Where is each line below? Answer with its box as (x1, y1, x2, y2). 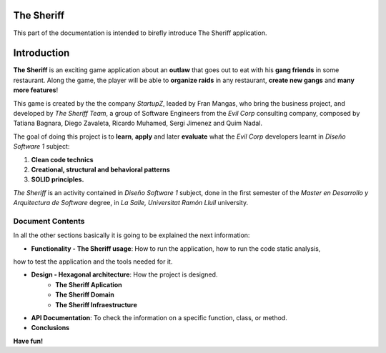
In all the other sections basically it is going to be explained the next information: (13, 231, 250, 239)
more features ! (13, 86, 59, 94)
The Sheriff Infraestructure (55, 300, 137, 309)
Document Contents (13, 216, 85, 226)
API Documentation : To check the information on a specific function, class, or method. (31, 313, 287, 322)
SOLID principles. (31, 175, 84, 184)
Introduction (13, 47, 70, 59)
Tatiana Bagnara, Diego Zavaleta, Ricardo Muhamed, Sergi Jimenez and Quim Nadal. (13, 119, 263, 128)
